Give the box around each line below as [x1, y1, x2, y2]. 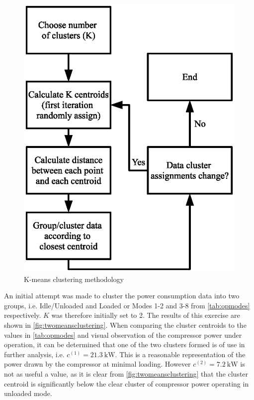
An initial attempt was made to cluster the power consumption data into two [4, 290, 240, 301]
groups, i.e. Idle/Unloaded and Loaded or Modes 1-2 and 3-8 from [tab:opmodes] [4, 300, 250, 310]
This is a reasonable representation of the [119, 349, 246, 359]
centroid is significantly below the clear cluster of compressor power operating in [4, 378, 249, 389]
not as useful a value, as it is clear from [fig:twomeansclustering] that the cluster [4, 368, 249, 379]
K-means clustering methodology [24, 273, 124, 284]
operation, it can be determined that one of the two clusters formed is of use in [4, 339, 245, 350]
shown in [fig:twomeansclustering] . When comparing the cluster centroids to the [4, 319, 247, 330]
